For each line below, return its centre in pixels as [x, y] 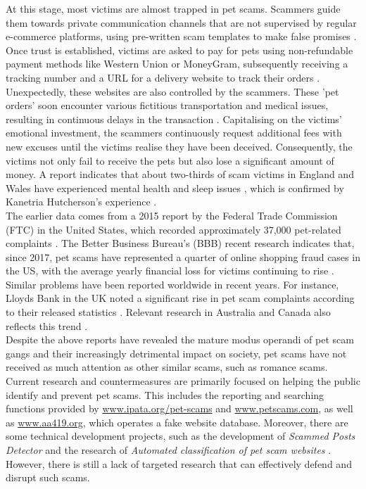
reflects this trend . [47, 325]
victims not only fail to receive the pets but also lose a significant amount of [170, 160]
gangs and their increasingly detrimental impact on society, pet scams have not [176, 353]
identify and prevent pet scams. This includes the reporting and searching [165, 394]
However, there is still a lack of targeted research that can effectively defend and [179, 463]
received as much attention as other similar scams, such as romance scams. [167, 367]
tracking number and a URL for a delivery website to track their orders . [163, 77]
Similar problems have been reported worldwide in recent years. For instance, [172, 284]
